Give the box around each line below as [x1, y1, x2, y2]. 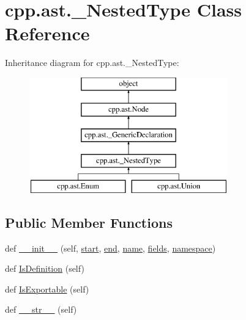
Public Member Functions [5, 213, 173, 231]
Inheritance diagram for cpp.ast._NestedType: [5, 56, 179, 69]
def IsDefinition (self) [5, 262, 84, 275]
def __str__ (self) [5, 303, 77, 316]
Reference [5, 21, 90, 46]
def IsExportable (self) [5, 282, 89, 295]
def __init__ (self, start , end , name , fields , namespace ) [5, 241, 216, 254]
